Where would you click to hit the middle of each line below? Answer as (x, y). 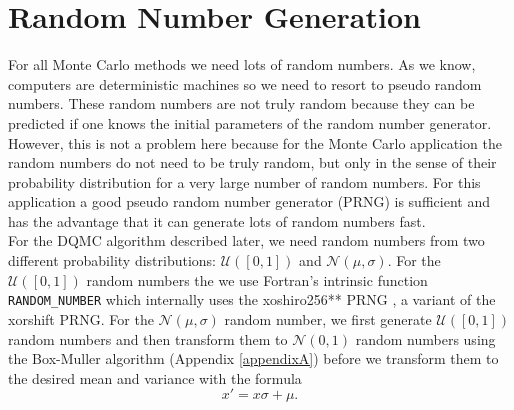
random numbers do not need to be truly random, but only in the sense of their (252, 162)
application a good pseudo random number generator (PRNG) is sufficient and (249, 201)
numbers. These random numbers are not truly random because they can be (241, 103)
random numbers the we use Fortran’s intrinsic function (257, 279)
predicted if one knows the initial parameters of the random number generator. (250, 122)
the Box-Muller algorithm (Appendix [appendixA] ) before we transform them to (253, 358)
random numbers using (425, 338)
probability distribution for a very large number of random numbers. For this (244, 181)
